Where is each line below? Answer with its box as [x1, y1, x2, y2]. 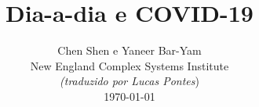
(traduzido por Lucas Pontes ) [60, 73, 199, 89]
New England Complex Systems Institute [30, 57, 229, 73]
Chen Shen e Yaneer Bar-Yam [57, 42, 202, 59]
